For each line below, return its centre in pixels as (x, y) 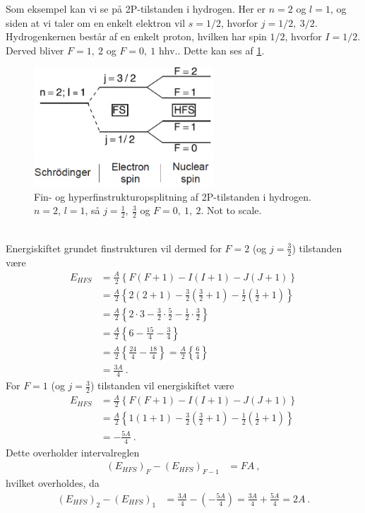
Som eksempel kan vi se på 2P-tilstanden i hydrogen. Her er (136, 8)
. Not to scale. (231, 210)
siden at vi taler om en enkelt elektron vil (96, 22)
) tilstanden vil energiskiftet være (162, 385)
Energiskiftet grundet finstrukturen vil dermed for (114, 248)
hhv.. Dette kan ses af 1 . (211, 50)
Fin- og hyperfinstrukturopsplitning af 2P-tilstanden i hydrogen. (173, 196)
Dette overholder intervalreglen (73, 452)
